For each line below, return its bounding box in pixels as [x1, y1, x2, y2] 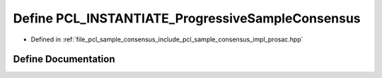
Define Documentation [13, 53, 115, 65]
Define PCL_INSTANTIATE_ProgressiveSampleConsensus [13, 11, 361, 26]
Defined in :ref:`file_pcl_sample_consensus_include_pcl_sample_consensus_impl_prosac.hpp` [30, 35, 303, 44]
